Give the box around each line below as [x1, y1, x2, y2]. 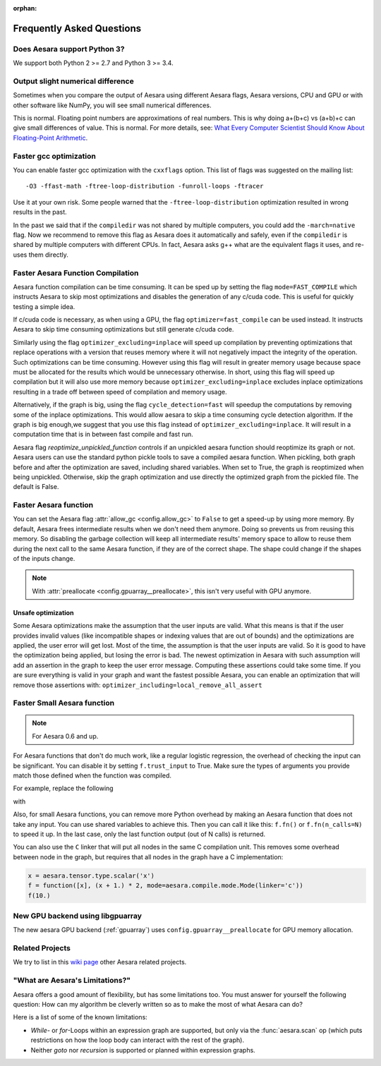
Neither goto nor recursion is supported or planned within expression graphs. [30, 1046, 255, 1054]
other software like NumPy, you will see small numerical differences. [13, 101, 212, 109]
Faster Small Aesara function [13, 698, 115, 708]
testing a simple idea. [13, 302, 75, 310]
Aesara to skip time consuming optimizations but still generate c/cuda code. [13, 325, 234, 334]
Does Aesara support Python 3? [13, 44, 125, 54]
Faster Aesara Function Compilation [13, 268, 139, 278]
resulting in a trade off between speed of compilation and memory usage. [13, 387, 227, 396]
